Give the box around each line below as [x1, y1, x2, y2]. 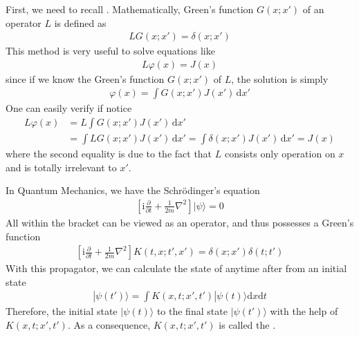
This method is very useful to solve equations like [6, 44, 215, 58]
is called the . [219, 317, 276, 331]
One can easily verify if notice [6, 101, 132, 115]
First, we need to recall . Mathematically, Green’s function [6, 2, 254, 16]
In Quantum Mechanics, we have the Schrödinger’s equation [6, 183, 260, 198]
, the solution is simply [231, 71, 329, 86]
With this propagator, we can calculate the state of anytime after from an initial [6, 261, 347, 276]
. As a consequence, [67, 317, 151, 331]
